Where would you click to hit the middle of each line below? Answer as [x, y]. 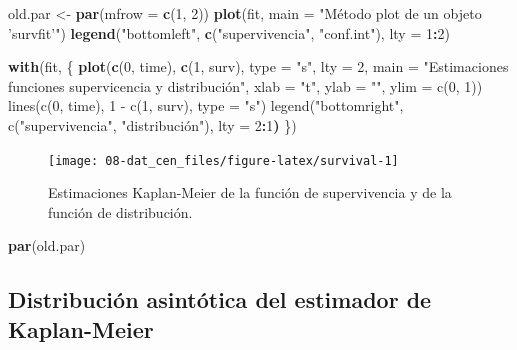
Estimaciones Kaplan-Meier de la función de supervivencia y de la [250, 192]
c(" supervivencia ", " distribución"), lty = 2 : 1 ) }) [152, 124]
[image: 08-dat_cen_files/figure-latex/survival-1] [223, 160]
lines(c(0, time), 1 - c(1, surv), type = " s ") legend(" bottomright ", [206, 105]
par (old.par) [47, 245]
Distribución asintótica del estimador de [220, 299]
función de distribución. [120, 211]
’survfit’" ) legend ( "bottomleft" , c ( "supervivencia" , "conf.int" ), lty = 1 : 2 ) [229, 32]
